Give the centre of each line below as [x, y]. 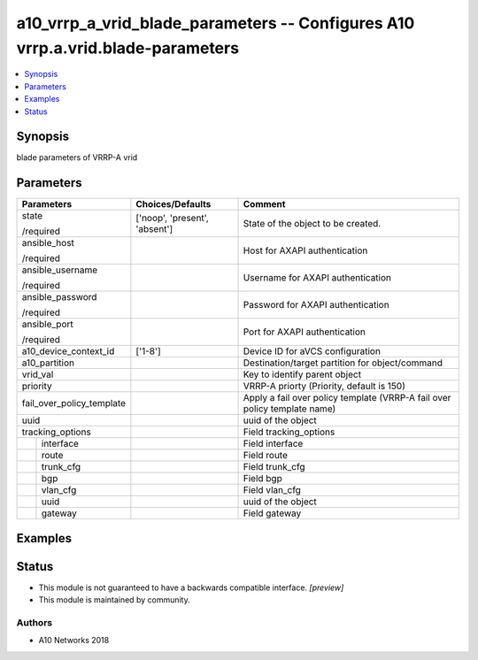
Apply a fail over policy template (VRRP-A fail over [347, 398]
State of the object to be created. [312, 224]
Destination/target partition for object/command [343, 363]
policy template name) [289, 409]
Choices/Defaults [173, 204]
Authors [35, 623]
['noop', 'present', [173, 219]
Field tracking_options [289, 432]
